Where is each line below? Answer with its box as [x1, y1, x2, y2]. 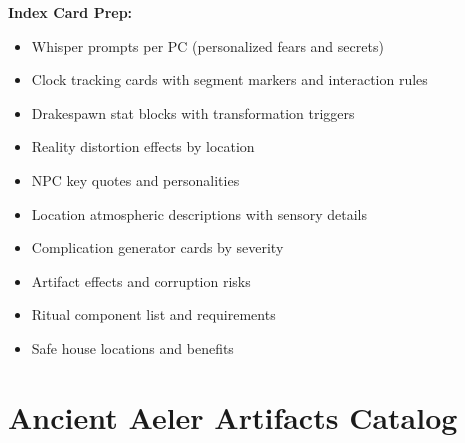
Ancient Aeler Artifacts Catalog [8, 396, 458, 437]
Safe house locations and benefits [31, 337, 234, 358]
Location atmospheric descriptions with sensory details [31, 203, 368, 224]
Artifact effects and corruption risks [31, 270, 251, 291]
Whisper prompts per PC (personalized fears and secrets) [31, 35, 384, 56]
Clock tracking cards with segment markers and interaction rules [31, 69, 428, 90]
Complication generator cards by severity [31, 237, 284, 258]
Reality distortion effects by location [31, 136, 255, 157]
